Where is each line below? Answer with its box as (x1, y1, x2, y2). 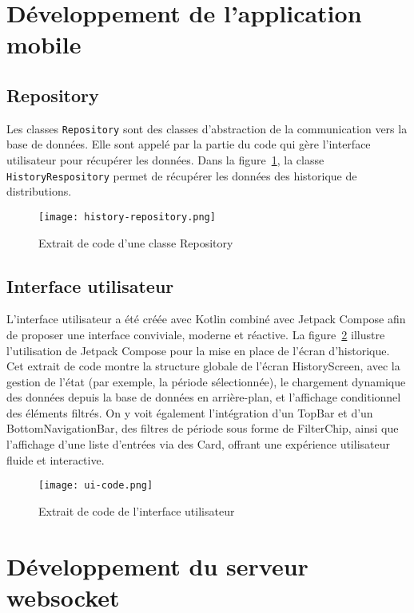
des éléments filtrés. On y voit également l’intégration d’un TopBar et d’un (6, 404, 373, 421)
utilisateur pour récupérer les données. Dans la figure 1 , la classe (6, 152, 324, 168)
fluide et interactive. (6, 451, 105, 468)
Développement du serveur (6, 549, 309, 582)
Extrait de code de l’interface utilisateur (38, 502, 235, 519)
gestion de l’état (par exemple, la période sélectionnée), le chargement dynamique (6, 373, 406, 390)
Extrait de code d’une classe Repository (38, 234, 233, 251)
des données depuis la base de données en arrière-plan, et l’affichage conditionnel (6, 389, 401, 405)
